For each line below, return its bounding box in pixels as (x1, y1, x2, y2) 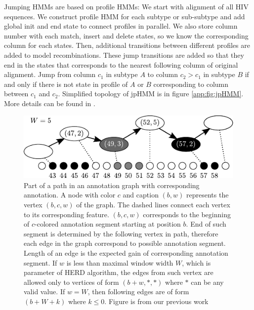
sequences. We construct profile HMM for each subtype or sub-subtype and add (4, 11, 245, 21)
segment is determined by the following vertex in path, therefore (24, 228, 218, 238)
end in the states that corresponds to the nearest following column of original (4, 59, 238, 70)
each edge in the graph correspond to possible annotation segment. (24, 238, 226, 248)
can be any (191, 276, 224, 287)
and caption (123, 190, 159, 200)
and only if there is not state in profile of (4, 78, 128, 89)
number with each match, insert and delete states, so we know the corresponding (4, 30, 249, 40)
